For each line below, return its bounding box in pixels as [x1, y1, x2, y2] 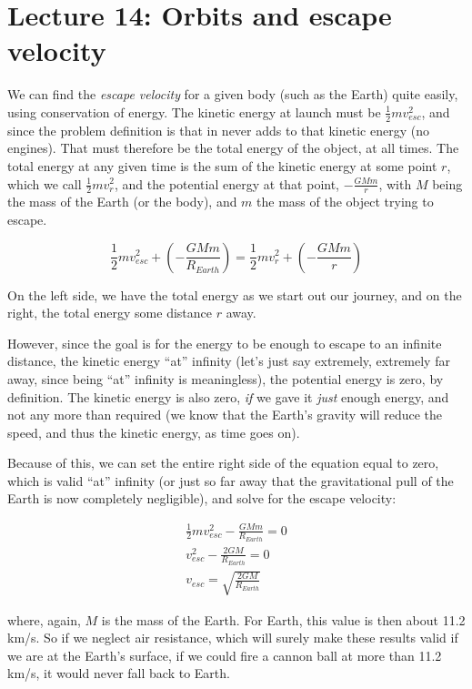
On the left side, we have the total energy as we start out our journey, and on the [7, 285, 462, 304]
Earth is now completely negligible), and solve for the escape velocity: [7, 489, 397, 508]
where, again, [7, 610, 81, 629]
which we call [7, 174, 82, 193]
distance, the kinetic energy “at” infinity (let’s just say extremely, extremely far [7, 351, 450, 370]
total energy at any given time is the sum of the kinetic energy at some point [7, 156, 437, 175]
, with [378, 174, 412, 193]
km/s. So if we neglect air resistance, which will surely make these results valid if [7, 628, 458, 647]
